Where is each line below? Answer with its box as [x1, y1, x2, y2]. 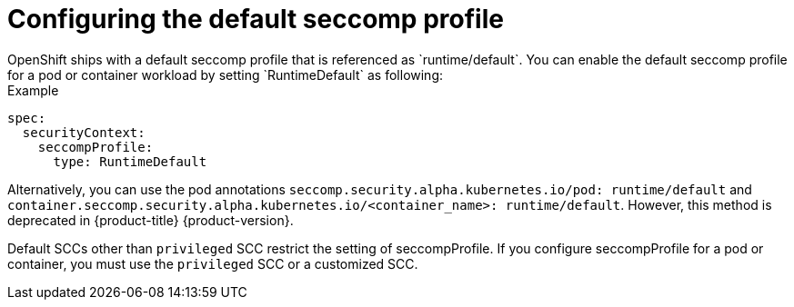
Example [7, 82, 59, 98]
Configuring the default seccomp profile [7, 4, 504, 35]
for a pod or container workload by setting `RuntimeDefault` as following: [7, 66, 444, 83]
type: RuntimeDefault [53, 153, 207, 169]
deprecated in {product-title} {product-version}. [7, 212, 294, 228]
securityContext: [22, 124, 146, 140]
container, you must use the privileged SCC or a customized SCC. [7, 255, 418, 272]
